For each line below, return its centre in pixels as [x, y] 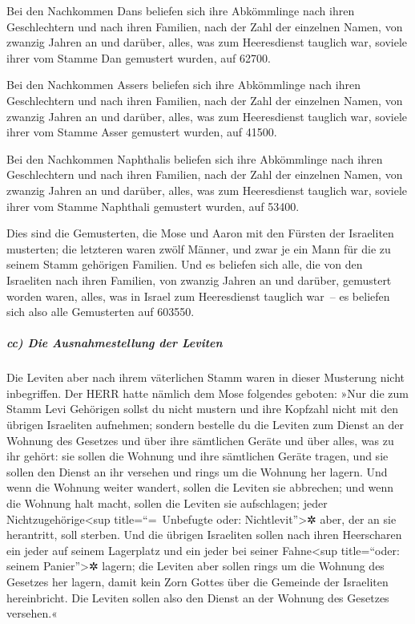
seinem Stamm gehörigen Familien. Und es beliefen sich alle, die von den [185, 264]
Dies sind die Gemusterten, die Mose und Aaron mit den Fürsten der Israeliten [200, 233]
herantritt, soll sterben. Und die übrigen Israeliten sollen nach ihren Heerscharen [204, 535]
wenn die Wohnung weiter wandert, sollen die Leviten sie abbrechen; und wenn [200, 487]
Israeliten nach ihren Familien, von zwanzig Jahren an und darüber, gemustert [199, 280]
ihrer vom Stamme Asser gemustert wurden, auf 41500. [142, 132]
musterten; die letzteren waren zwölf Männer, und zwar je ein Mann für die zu [199, 248]
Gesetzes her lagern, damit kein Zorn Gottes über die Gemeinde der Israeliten [197, 581]
